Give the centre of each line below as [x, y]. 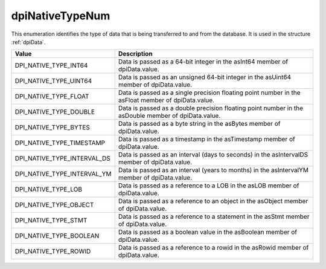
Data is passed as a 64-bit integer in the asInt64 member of [203, 62]
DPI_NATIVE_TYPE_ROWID [53, 251]
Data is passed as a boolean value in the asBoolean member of [208, 232]
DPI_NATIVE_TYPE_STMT [51, 221]
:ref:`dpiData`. [28, 42]
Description [136, 54]
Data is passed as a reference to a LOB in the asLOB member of [209, 186]
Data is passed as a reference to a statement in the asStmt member [214, 216]
